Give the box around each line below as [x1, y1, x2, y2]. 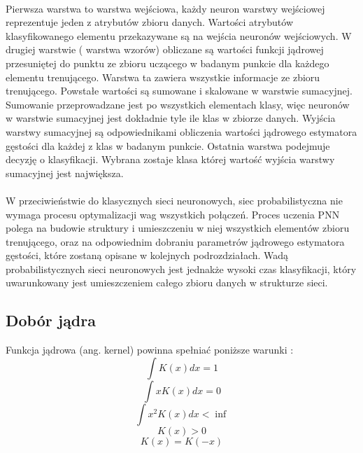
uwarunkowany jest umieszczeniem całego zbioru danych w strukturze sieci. [6, 275, 328, 290]
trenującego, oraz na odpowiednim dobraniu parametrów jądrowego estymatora [6, 234, 345, 249]
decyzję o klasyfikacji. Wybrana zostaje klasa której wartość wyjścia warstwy [6, 152, 335, 167]
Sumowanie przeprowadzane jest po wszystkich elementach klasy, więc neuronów [6, 97, 350, 111]
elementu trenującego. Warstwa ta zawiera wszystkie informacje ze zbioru [6, 69, 320, 84]
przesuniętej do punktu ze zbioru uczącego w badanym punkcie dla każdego [6, 55, 329, 70]
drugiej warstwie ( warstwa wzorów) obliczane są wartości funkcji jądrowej [6, 42, 324, 57]
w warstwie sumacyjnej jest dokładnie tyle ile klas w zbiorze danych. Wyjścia [6, 111, 336, 125]
